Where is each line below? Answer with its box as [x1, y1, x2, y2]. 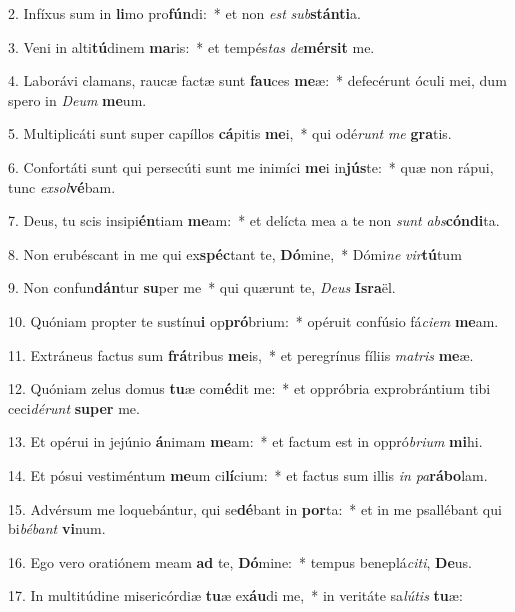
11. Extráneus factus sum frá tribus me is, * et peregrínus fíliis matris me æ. [8, 344, 474, 365]
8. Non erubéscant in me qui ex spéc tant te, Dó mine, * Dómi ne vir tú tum [8, 243, 462, 264]
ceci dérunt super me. [8, 397, 140, 418]
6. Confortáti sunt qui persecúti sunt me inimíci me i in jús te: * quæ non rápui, [8, 156, 494, 177]
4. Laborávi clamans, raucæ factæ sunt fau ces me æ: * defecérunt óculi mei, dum [8, 70, 507, 91]
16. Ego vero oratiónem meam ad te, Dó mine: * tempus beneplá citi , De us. [8, 551, 472, 572]
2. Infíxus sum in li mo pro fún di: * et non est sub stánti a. [8, 3, 361, 23]
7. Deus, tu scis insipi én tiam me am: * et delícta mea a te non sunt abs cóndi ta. [8, 210, 500, 231]
